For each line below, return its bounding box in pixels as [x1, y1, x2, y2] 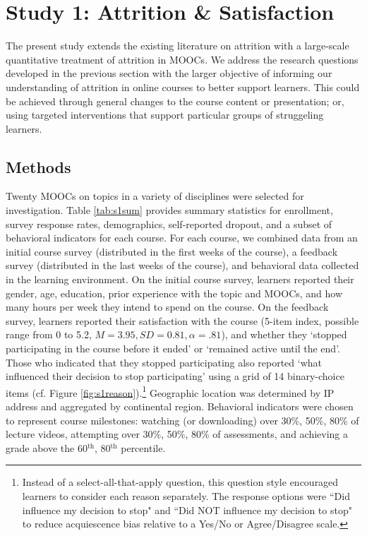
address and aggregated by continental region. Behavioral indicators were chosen [6, 399, 354, 414]
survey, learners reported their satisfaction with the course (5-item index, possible [6, 313, 359, 328]
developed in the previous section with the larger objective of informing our [6, 66, 332, 81]
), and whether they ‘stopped [221, 327, 347, 342]
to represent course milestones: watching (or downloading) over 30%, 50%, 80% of [6, 412, 359, 427]
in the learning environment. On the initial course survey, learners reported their [6, 272, 354, 287]
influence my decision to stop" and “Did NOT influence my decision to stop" [22, 502, 352, 517]
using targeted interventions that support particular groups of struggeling [6, 107, 324, 122]
